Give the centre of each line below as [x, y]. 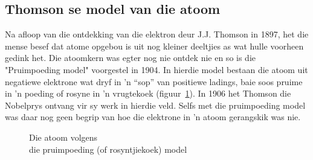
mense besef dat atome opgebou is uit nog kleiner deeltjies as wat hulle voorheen [154, 46]
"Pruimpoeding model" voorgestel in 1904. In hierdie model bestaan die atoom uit [156, 69]
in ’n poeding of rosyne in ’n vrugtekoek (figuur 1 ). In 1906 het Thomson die [148, 93]
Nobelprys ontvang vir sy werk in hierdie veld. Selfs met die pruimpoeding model [155, 105]
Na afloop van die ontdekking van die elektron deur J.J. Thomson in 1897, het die [157, 34]
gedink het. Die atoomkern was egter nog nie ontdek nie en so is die [131, 58]
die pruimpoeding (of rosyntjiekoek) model [108, 149]
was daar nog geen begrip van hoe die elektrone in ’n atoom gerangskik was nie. [153, 117]
